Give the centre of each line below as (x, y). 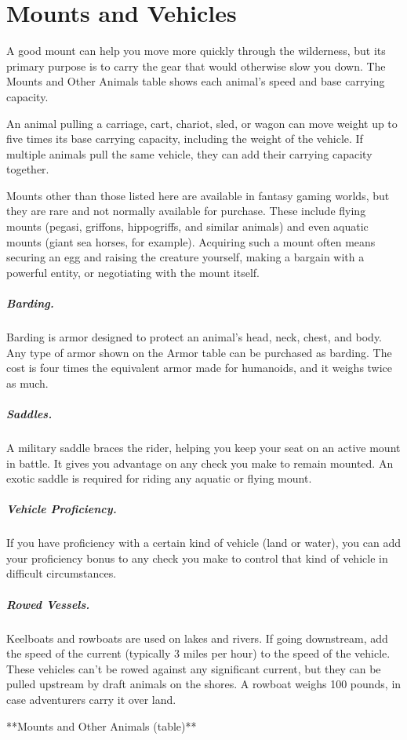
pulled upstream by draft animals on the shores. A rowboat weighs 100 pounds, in (204, 684)
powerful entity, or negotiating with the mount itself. (133, 272)
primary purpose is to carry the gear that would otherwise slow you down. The (196, 66)
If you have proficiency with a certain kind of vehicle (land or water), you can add (204, 543)
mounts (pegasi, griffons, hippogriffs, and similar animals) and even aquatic (187, 226)
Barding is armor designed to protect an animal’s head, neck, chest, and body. (194, 337)
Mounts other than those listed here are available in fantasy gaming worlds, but (198, 195)
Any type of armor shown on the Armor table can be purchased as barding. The (199, 352)
